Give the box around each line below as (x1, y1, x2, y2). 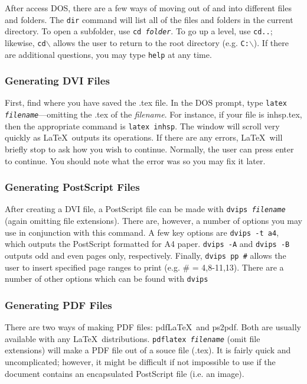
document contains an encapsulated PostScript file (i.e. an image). (5, 367, 244, 379)
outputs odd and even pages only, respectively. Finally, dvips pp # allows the (5, 249, 286, 261)
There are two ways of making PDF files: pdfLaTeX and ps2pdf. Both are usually (5, 321, 301, 333)
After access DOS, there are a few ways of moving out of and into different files (5, 2, 292, 14)
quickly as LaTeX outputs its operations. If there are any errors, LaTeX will (5, 131, 283, 144)
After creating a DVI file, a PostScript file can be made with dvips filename (5, 203, 286, 215)
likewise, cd (5, 36, 46, 48)
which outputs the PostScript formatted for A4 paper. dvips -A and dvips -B (5, 237, 290, 250)
